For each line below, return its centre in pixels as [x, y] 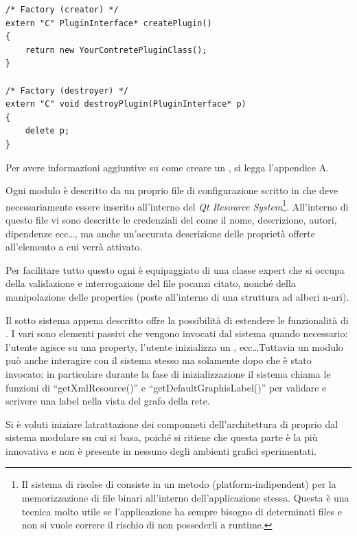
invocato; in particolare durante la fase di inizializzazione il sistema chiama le [168, 373]
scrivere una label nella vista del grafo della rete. [108, 401]
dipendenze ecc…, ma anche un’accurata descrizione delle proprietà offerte [161, 233]
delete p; [47, 131]
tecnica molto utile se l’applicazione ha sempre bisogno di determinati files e [182, 511]
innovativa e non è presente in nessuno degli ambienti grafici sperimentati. [161, 450]
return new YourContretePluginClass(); [116, 50]
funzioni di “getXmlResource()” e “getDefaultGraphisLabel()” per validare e [166, 387]
